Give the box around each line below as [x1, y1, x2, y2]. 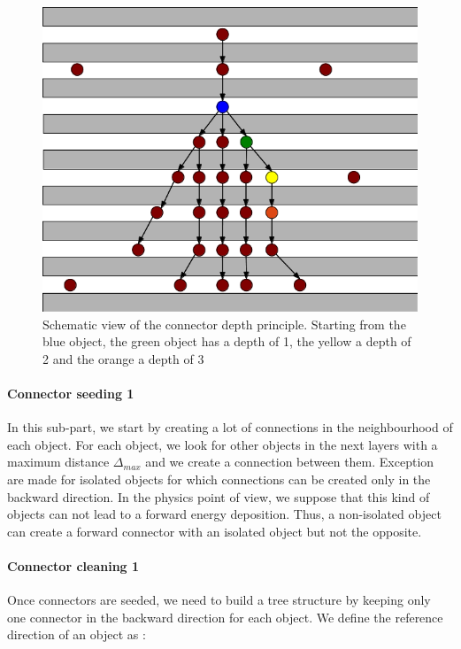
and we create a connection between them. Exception [145, 452, 434, 471]
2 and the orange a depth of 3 [42, 349, 204, 367]
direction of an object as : [7, 625, 146, 644]
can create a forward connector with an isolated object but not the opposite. [7, 522, 422, 540]
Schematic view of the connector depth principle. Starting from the [42, 314, 406, 333]
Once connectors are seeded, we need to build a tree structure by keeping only [7, 591, 431, 609]
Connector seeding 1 [7, 384, 134, 403]
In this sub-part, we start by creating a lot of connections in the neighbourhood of [7, 418, 453, 437]
